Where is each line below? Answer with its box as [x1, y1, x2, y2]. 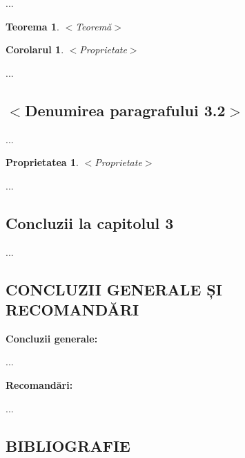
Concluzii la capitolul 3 [6, 212, 174, 233]
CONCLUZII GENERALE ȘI [6, 278, 222, 300]
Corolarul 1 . [6, 42, 64, 57]
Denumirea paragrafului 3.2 [25, 99, 226, 120]
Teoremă [75, 19, 112, 33]
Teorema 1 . [6, 19, 59, 33]
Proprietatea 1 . [6, 155, 79, 170]
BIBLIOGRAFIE [6, 434, 130, 456]
